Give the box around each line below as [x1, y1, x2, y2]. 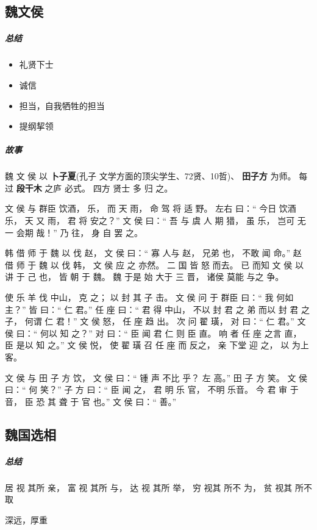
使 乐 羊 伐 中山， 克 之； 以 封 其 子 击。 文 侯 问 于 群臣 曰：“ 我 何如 [5, 291, 294, 304]
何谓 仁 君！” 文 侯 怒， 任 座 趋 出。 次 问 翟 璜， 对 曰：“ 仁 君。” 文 [24, 315, 306, 328]
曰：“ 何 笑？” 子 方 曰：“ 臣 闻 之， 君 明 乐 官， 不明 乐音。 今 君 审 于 [5, 383, 299, 396]
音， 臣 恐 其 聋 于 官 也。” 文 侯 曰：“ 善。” [5, 395, 177, 407]
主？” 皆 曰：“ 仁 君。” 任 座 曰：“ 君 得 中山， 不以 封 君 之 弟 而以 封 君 [5, 303, 299, 315]
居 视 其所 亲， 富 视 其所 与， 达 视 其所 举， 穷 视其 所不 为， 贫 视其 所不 [5, 481, 312, 493]
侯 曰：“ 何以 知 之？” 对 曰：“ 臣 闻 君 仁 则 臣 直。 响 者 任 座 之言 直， [5, 326, 302, 339]
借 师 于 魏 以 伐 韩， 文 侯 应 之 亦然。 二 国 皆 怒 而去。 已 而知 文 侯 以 [5, 258, 304, 271]
